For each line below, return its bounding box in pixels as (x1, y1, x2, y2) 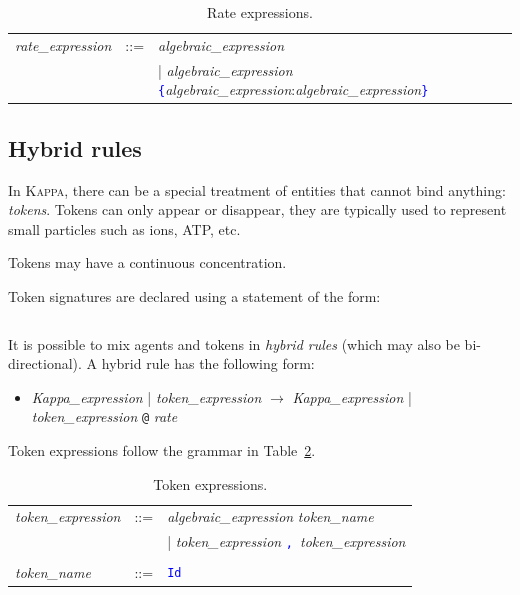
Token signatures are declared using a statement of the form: (8, 286, 381, 307)
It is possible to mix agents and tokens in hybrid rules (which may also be (8, 333, 460, 354)
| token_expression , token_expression (167, 531, 406, 552)
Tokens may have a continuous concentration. (8, 252, 287, 273)
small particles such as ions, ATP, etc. (8, 218, 241, 239)
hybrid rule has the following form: (101, 353, 315, 374)
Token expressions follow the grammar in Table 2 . (8, 440, 316, 461)
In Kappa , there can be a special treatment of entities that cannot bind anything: (8, 179, 506, 200)
